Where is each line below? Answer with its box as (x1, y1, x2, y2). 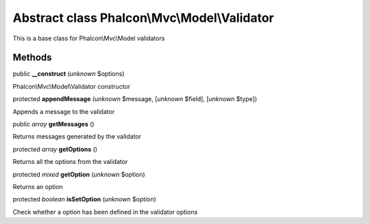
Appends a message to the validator (12, 107, 115, 115)
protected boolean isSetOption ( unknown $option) (12, 195, 157, 204)
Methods (12, 52, 52, 64)
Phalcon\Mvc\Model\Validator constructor (12, 82, 130, 90)
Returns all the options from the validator (12, 158, 128, 166)
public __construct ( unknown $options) (12, 70, 125, 78)
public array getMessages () (12, 120, 95, 128)
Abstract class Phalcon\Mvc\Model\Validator (12, 10, 274, 25)
